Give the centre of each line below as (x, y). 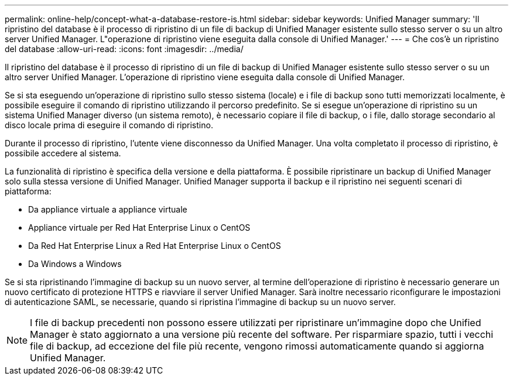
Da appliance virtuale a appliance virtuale (108, 209)
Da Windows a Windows (75, 264)
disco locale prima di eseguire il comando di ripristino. (109, 125)
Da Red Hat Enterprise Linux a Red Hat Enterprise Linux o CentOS (155, 246)
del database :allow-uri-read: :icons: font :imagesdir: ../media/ (124, 49)
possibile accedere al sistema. (63, 153)
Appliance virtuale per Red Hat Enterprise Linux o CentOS (139, 227)
